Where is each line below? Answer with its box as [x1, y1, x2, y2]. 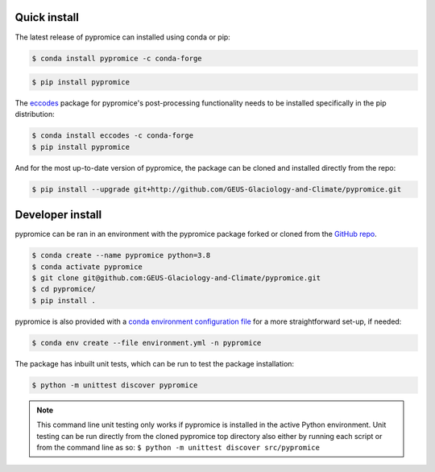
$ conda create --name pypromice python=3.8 [31, 250, 211, 260]
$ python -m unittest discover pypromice [31, 380, 198, 390]
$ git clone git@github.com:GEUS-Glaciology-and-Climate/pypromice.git [31, 274, 321, 283]
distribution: [14, 110, 56, 119]
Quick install [14, 10, 80, 24]
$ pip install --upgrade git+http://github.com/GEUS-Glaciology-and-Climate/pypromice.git [31, 184, 402, 193]
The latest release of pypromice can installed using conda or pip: [14, 32, 231, 42]
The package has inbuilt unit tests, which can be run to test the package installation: [14, 358, 294, 368]
